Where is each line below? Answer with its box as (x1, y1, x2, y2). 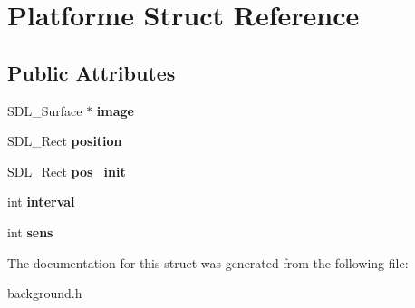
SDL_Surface (7, 101, 82, 120)
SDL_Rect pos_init (7, 161, 126, 180)
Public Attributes (7, 58, 176, 86)
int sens (7, 222, 53, 241)
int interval (7, 192, 75, 211)
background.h (7, 284, 82, 303)
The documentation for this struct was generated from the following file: (7, 253, 409, 272)
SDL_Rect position (7, 131, 122, 150)
